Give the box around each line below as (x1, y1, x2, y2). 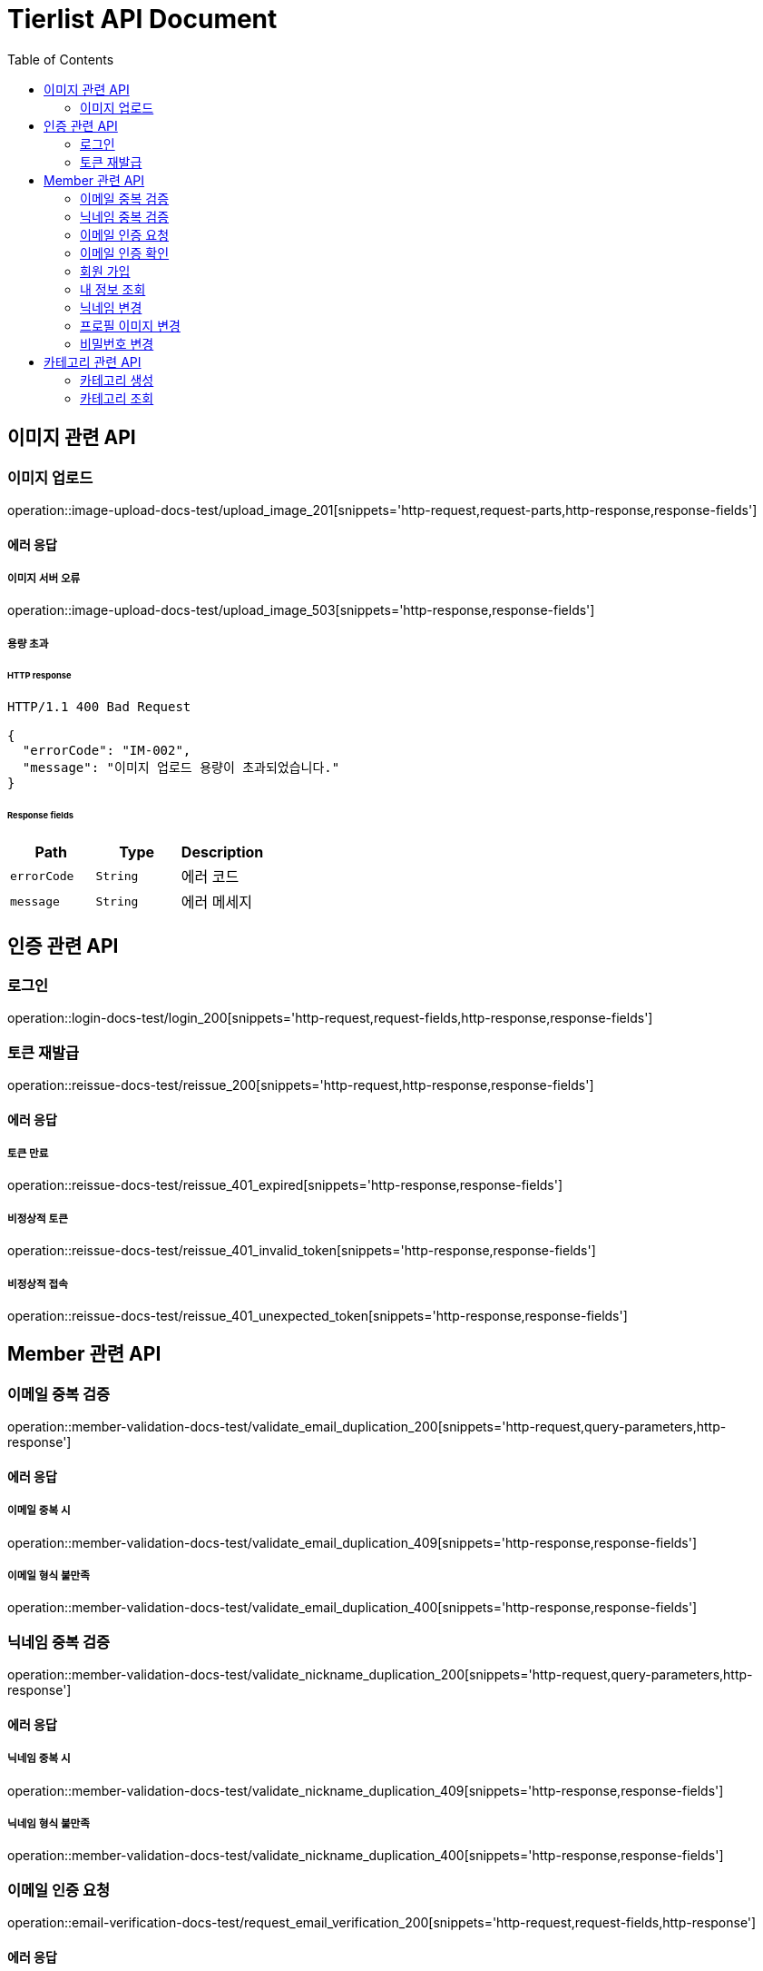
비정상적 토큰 (7, 1212, 68, 1225)
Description (181, 843, 264, 862)
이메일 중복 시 (7, 1504, 71, 1518)
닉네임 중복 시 (7, 1752, 71, 1766)
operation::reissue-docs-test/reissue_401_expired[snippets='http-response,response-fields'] (7, 1177, 563, 1193)
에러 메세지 (181, 893, 252, 912)
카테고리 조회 (80, 390, 154, 406)
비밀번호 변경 (80, 335, 154, 352)
